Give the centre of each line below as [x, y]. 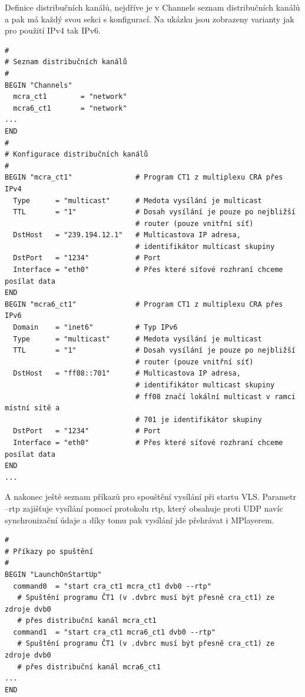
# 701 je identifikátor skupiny [198, 419]
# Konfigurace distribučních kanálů [77, 155]
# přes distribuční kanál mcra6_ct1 [89, 667]
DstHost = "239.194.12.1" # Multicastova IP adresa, [127, 235]
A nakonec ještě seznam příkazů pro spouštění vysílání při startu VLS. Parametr [150, 497]
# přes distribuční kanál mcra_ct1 [87, 621]
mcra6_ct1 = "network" [70, 108]
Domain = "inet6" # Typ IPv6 [95, 328]
